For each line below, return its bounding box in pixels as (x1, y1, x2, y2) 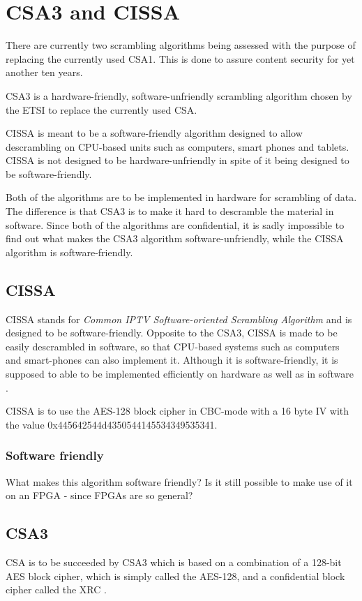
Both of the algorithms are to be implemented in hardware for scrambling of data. (6, 190, 357, 205)
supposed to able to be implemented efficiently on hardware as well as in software (6, 366, 354, 381)
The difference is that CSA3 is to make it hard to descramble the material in (6, 204, 334, 218)
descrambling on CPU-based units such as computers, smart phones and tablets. (6, 139, 349, 154)
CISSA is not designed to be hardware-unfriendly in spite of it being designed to (6, 153, 349, 168)
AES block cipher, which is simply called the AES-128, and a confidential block (6, 568, 345, 583)
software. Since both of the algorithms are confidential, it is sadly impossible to (6, 217, 345, 232)
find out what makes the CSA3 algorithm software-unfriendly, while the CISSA (6, 231, 344, 246)
